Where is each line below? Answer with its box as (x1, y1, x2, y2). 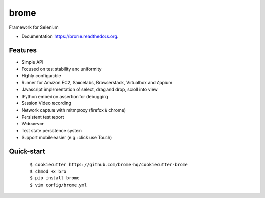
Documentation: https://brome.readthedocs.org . (21, 33, 119, 39)
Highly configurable (21, 73, 61, 78)
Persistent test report (21, 114, 64, 120)
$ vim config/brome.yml (30, 182, 87, 188)
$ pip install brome (30, 175, 79, 181)
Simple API (21, 59, 44, 65)
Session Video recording (21, 100, 71, 106)
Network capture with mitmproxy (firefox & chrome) (21, 107, 126, 113)
